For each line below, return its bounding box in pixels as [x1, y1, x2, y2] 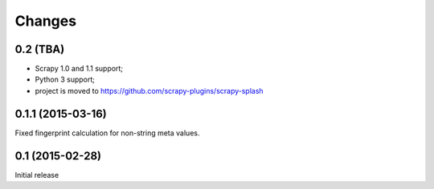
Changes [14, 12, 76, 30]
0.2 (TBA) [14, 42, 65, 56]
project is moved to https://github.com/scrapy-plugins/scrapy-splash [35, 86, 264, 95]
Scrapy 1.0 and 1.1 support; [35, 64, 124, 74]
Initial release [14, 170, 59, 179]
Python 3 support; [35, 74, 96, 84]
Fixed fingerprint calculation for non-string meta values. [14, 128, 200, 138]
